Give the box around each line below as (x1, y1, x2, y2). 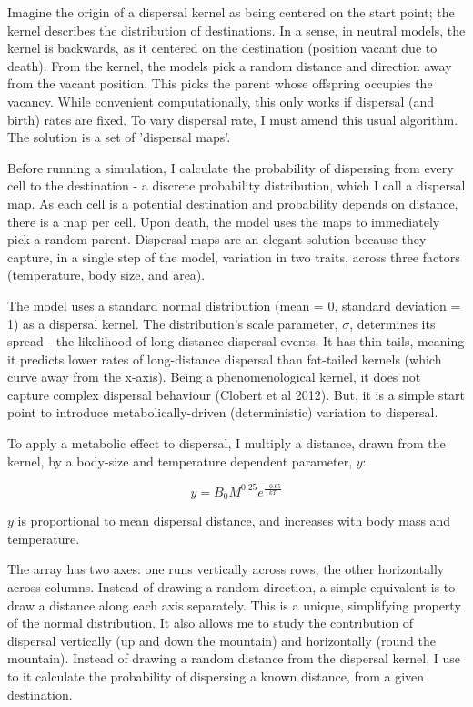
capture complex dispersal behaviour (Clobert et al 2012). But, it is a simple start (7, 384, 465, 404)
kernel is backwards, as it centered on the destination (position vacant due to (7, 38, 438, 57)
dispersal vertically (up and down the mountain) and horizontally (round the (7, 630, 436, 650)
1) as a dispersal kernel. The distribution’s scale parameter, (7, 313, 338, 333)
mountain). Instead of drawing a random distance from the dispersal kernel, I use (7, 649, 460, 668)
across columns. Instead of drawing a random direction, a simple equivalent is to (7, 577, 456, 596)
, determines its (349, 313, 436, 333)
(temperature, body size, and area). (7, 265, 206, 284)
